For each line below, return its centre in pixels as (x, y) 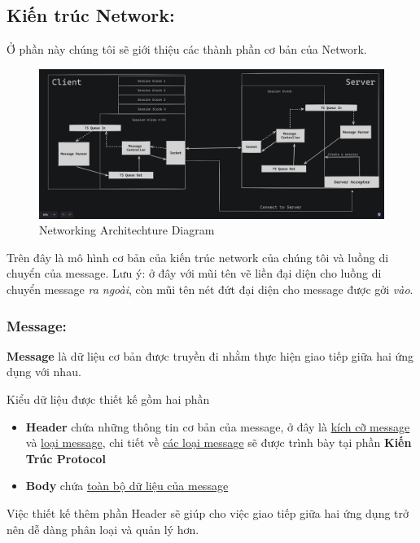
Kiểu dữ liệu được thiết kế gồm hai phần (108, 399)
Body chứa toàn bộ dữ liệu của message (127, 486)
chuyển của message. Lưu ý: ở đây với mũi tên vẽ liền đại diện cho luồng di (194, 273)
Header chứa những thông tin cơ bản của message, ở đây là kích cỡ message (218, 426)
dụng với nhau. (44, 372)
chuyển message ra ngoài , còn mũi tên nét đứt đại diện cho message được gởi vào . (210, 289)
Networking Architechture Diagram (127, 230)
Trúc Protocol (66, 458)
